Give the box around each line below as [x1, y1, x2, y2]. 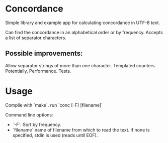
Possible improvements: [5, 49, 83, 58]
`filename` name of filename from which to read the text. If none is [12, 126, 150, 133]
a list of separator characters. [5, 35, 66, 41]
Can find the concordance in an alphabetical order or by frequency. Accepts [5, 29, 163, 35]
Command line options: [5, 111, 53, 118]
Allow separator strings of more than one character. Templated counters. [5, 62, 156, 68]
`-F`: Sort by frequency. [12, 121, 61, 127]
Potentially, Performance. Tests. [5, 68, 71, 74]
